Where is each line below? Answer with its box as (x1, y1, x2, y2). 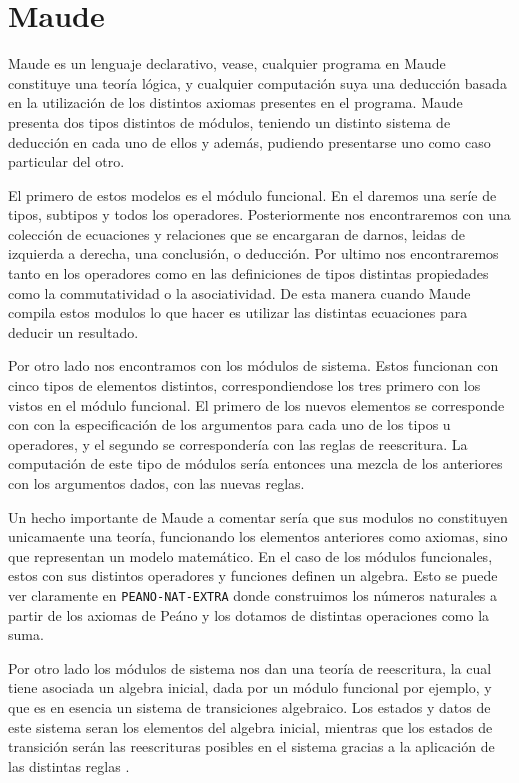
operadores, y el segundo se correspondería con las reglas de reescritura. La (8, 433, 468, 454)
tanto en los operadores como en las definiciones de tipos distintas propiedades (8, 263, 489, 284)
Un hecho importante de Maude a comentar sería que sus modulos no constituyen (8, 506, 508, 527)
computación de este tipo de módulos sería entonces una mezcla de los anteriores (8, 453, 503, 474)
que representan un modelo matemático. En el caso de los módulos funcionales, (8, 545, 493, 566)
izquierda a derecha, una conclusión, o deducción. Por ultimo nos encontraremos (8, 243, 499, 264)
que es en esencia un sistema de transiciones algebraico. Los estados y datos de (8, 697, 491, 717)
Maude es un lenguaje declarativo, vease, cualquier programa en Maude (8, 53, 446, 74)
